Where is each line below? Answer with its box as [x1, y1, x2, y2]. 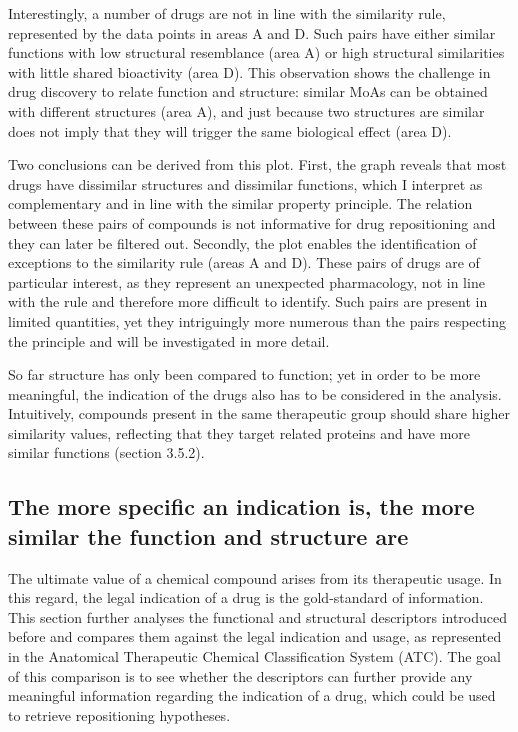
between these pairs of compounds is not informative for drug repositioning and [8, 212, 496, 233]
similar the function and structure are [8, 520, 409, 551]
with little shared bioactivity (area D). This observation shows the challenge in [8, 61, 491, 82]
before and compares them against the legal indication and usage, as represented [8, 626, 502, 647]
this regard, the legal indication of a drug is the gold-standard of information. [8, 587, 484, 608]
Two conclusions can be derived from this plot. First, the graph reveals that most [8, 154, 507, 175]
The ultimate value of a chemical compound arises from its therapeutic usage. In [8, 567, 502, 588]
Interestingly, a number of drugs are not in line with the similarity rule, [8, 3, 446, 23]
